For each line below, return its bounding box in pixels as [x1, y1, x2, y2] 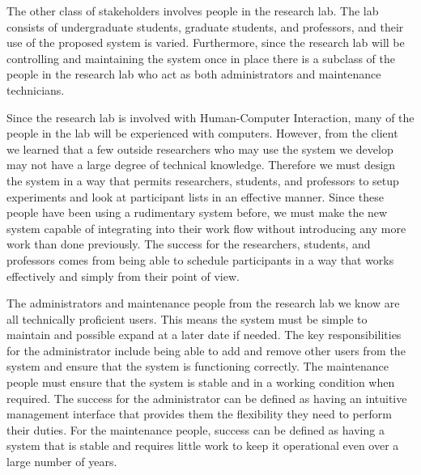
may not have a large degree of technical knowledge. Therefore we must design [6, 156, 396, 173]
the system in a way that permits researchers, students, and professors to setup [6, 172, 399, 189]
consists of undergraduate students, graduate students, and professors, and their [6, 18, 404, 35]
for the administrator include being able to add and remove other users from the [6, 341, 406, 358]
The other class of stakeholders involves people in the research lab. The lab [6, 2, 379, 19]
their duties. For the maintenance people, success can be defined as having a [6, 421, 385, 438]
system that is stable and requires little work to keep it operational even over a [6, 437, 399, 454]
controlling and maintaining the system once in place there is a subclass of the [6, 49, 396, 66]
